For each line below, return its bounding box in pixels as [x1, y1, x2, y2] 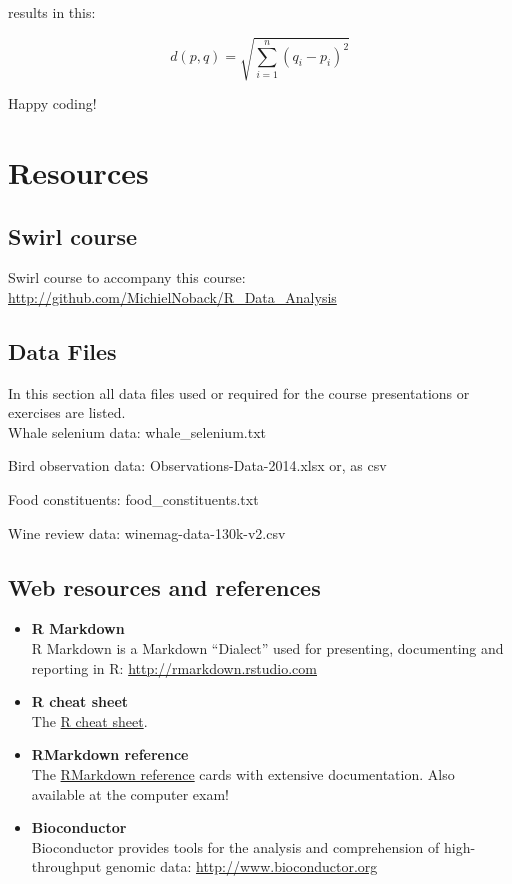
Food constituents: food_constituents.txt [8, 489, 259, 510]
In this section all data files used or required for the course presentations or [8, 382, 470, 403]
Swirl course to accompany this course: [8, 267, 246, 288]
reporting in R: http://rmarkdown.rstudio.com [31, 657, 318, 678]
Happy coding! [8, 93, 97, 114]
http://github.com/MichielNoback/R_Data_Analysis [8, 286, 337, 307]
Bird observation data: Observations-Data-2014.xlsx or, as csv [8, 455, 387, 476]
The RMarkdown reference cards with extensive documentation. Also [31, 764, 455, 785]
